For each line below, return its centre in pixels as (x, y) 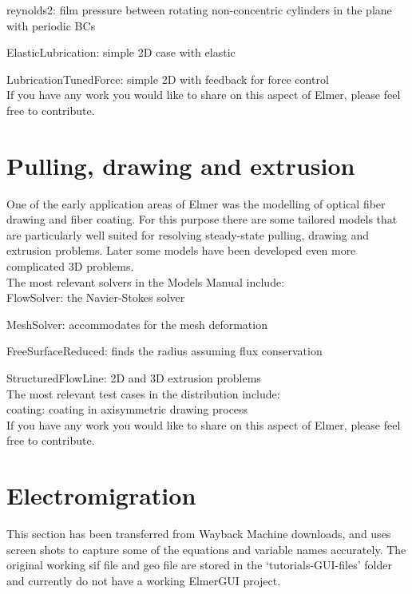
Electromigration (101, 495)
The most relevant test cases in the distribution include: (143, 393)
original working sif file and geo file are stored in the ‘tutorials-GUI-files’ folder (199, 565)
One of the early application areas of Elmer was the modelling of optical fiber (196, 203)
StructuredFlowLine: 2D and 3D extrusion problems (134, 378)
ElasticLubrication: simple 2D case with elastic (121, 52)
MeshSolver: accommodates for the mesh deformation (137, 324)
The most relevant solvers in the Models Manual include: (146, 281)
